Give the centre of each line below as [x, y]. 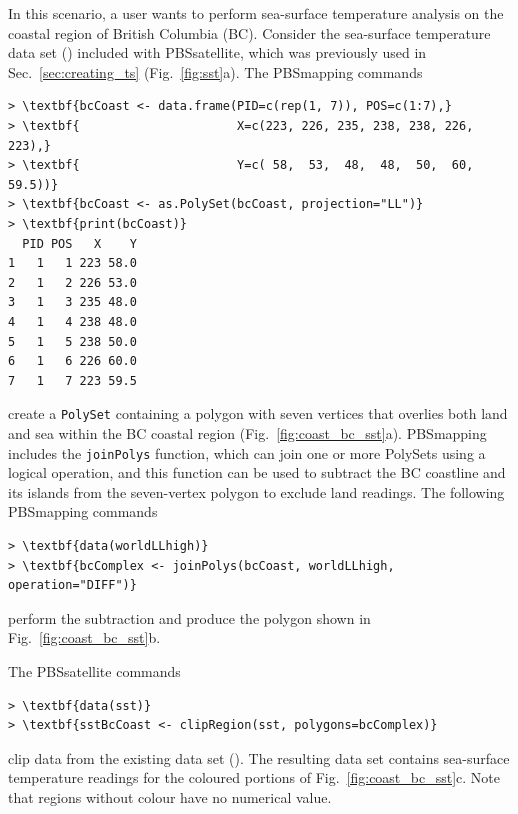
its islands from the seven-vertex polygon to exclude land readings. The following [256, 491]
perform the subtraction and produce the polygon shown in [189, 617]
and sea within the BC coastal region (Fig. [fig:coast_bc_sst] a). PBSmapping [247, 432]
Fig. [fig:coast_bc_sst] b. [84, 637]
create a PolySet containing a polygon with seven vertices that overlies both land [258, 413]
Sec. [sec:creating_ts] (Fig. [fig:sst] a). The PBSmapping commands [215, 71]
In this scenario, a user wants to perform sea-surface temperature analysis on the [256, 13]
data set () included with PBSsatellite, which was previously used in [217, 52]
